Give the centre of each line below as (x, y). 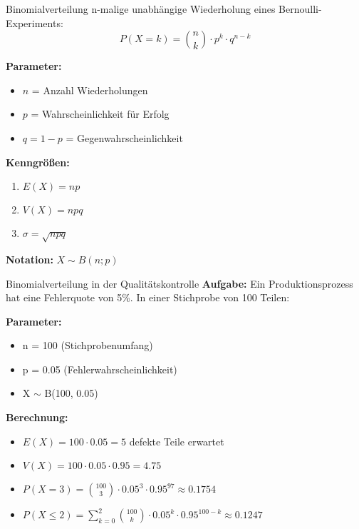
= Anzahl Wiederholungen (90, 90)
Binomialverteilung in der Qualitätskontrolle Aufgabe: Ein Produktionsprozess (179, 283)
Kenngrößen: (38, 162)
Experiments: (35, 22)
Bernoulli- (300, 9)
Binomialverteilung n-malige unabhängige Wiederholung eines (141, 9)
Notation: (30, 259)
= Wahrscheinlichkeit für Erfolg (100, 114)
